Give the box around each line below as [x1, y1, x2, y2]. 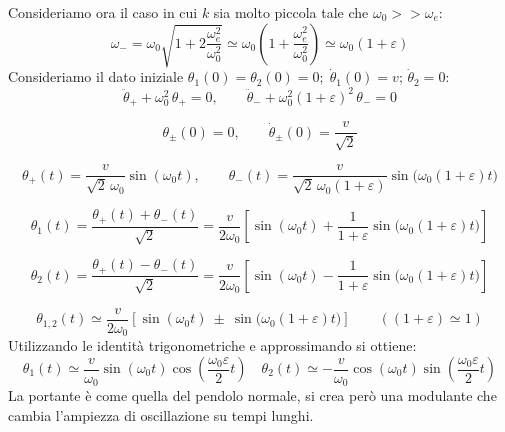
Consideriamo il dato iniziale [8, 66, 184, 87]
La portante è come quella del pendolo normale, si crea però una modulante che [8, 385, 497, 406]
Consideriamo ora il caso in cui [8, 2, 198, 22]
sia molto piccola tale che [213, 2, 369, 22]
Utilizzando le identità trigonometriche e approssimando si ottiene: [8, 335, 417, 356]
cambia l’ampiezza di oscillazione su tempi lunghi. [8, 404, 314, 425]
